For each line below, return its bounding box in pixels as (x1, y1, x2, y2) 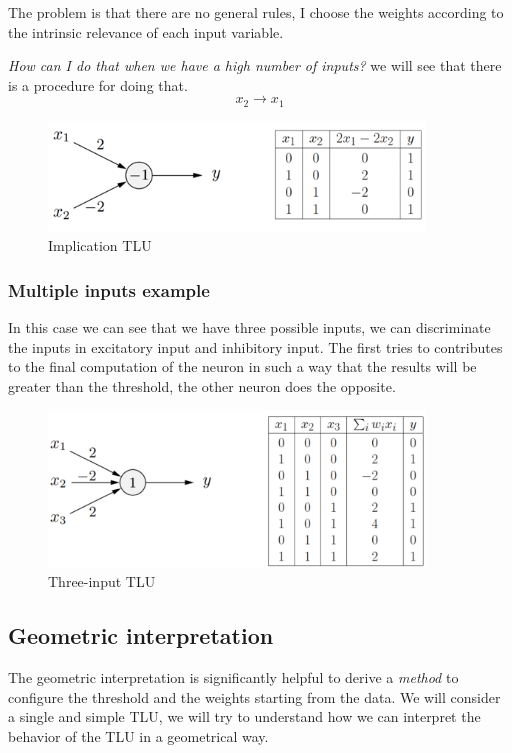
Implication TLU (48, 235, 152, 256)
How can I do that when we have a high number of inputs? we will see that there (8, 55, 502, 76)
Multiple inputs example (8, 277, 210, 302)
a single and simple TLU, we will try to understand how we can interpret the (8, 706, 481, 727)
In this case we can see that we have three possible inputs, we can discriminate (8, 317, 491, 338)
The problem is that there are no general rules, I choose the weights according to (8, 2, 504, 22)
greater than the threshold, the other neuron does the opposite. (8, 375, 396, 396)
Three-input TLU (48, 571, 156, 592)
